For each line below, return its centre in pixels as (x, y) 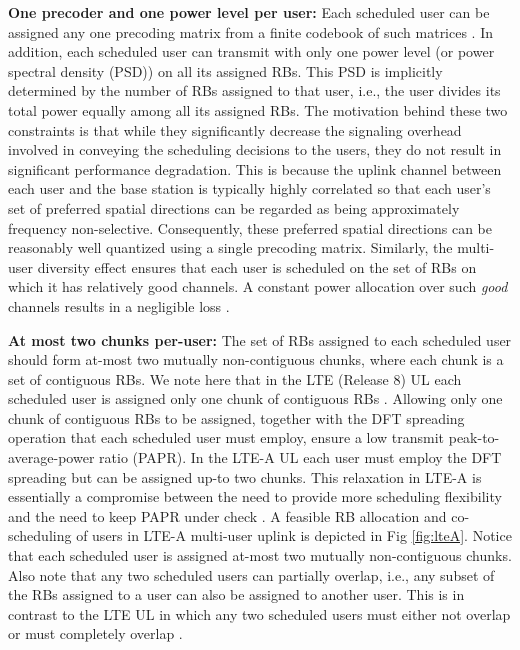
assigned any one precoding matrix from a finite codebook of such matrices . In (251, 31)
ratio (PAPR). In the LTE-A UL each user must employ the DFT (300, 457)
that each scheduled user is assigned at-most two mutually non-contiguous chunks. (260, 555)
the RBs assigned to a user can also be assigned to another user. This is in (236, 594)
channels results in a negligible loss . (119, 305)
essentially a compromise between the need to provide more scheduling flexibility (255, 496)
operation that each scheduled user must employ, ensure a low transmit (226, 437)
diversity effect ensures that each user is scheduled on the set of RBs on (257, 266)
